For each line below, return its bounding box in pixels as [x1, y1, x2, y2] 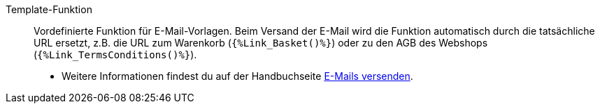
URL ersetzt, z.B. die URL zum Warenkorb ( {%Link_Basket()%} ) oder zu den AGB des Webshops [34, 37, 488, 49]
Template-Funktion [6, 3, 92, 15]
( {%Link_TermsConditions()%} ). [34, 49, 197, 60]
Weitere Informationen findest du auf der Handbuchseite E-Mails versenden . [62, 70, 413, 82]
